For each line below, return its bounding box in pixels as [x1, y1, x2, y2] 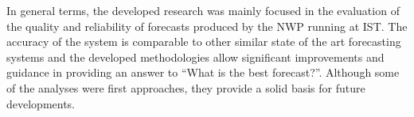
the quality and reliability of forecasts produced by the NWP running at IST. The [6, 17, 408, 34]
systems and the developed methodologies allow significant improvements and [6, 48, 385, 65]
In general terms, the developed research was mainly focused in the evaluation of [6, 2, 400, 18]
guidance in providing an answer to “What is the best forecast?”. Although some [6, 64, 400, 81]
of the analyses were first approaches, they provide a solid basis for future [6, 79, 365, 96]
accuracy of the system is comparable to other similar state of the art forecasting [6, 33, 401, 50]
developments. [6, 95, 76, 111]
